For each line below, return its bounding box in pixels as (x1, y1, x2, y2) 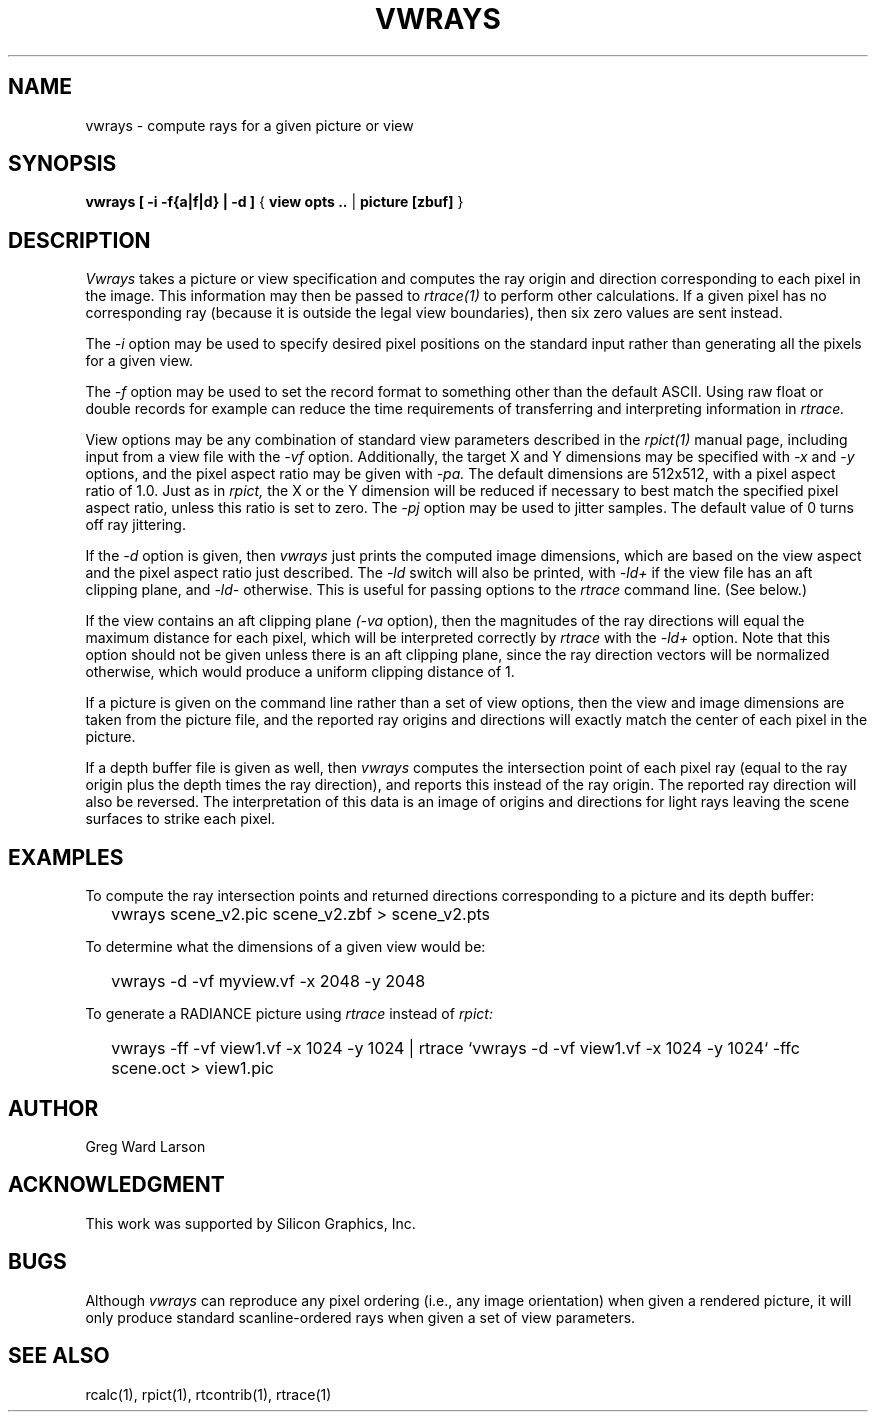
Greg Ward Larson (85, 1137, 206, 1155)
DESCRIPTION (8, 227, 151, 253)
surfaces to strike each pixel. (85, 810, 276, 828)
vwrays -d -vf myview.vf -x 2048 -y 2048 (111, 971, 426, 992)
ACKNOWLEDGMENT (8, 1172, 225, 1198)
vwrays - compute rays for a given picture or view (85, 116, 414, 134)
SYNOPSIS (8, 151, 117, 177)
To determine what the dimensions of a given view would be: (85, 938, 486, 956)
